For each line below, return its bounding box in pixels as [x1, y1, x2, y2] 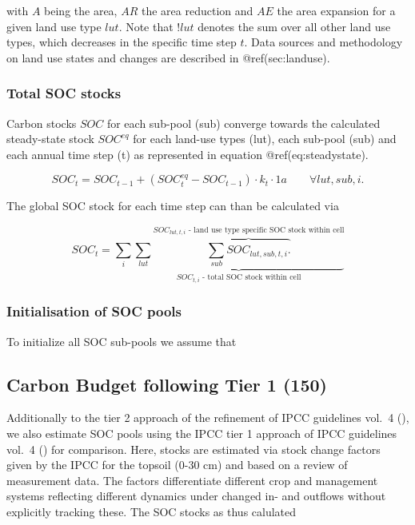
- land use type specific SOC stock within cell [188, 225, 345, 234]
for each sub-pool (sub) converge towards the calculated [106, 114, 381, 131]
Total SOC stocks [6, 83, 122, 103]
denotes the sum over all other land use [198, 18, 391, 34]
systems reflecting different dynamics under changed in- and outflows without [6, 487, 386, 504]
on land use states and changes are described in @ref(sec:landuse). [6, 49, 330, 66]
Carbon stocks [6, 114, 77, 131]
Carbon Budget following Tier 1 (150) [6, 372, 327, 396]
